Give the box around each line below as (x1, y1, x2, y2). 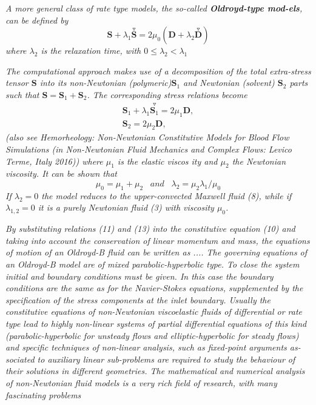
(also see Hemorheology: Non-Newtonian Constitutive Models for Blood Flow (5, 131, 289, 143)
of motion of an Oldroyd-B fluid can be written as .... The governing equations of (5, 246, 308, 258)
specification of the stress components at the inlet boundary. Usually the (5, 293, 271, 306)
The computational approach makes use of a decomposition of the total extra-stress (5, 64, 311, 77)
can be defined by (5, 13, 69, 26)
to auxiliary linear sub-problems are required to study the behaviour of (37, 352, 295, 365)
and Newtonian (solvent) (183, 76, 275, 89)
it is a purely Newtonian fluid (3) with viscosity (38, 201, 214, 214)
